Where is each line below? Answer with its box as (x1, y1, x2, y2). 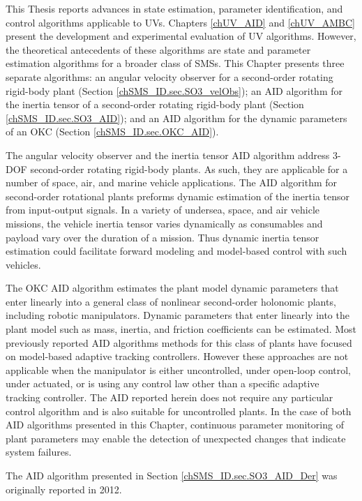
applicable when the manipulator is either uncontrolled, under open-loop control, (6, 362, 352, 377)
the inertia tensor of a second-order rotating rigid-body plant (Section (6, 97, 304, 112)
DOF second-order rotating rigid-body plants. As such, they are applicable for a (6, 161, 348, 176)
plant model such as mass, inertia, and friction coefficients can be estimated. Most (6, 322, 357, 336)
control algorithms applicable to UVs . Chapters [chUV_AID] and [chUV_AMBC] (6, 15, 355, 29)
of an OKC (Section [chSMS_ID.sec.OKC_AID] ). (6, 124, 219, 139)
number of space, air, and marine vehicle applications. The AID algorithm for (6, 175, 338, 190)
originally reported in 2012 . (6, 481, 122, 496)
